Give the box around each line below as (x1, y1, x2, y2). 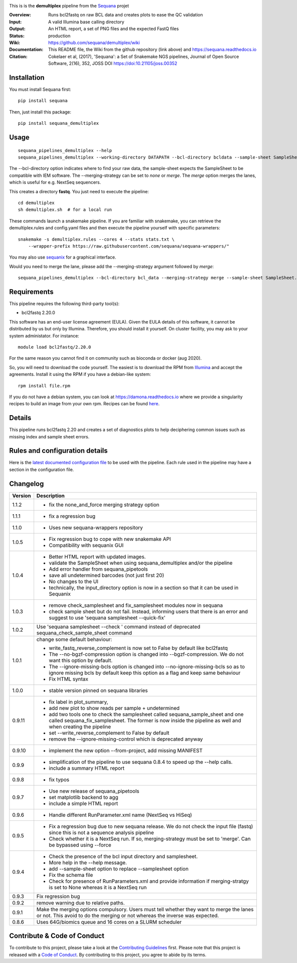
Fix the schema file (49, 871, 94, 878)
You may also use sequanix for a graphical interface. (9, 254, 116, 260)
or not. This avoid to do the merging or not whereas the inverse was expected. (36, 912, 219, 919)
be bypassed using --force (49, 841, 111, 848)
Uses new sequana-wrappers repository (49, 524, 143, 531)
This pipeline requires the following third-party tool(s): (9, 300, 120, 307)
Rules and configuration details (9, 446, 108, 455)
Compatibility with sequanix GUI (49, 541, 124, 548)
